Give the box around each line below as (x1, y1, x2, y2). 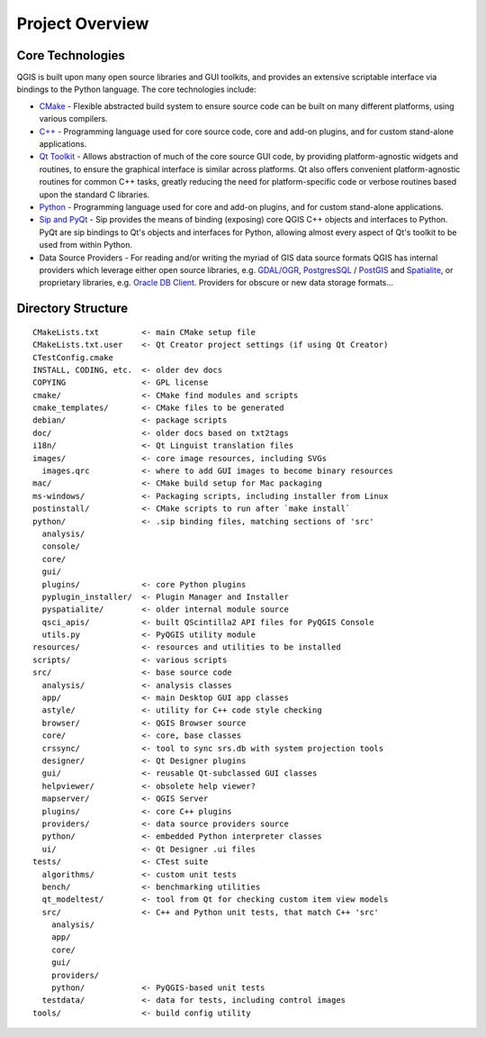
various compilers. (39, 114, 108, 124)
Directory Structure (16, 301, 129, 316)
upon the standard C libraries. (39, 189, 150, 200)
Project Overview (16, 14, 149, 33)
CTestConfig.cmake (32, 352, 114, 362)
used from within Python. (39, 240, 133, 250)
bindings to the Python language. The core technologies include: (16, 84, 256, 95)
